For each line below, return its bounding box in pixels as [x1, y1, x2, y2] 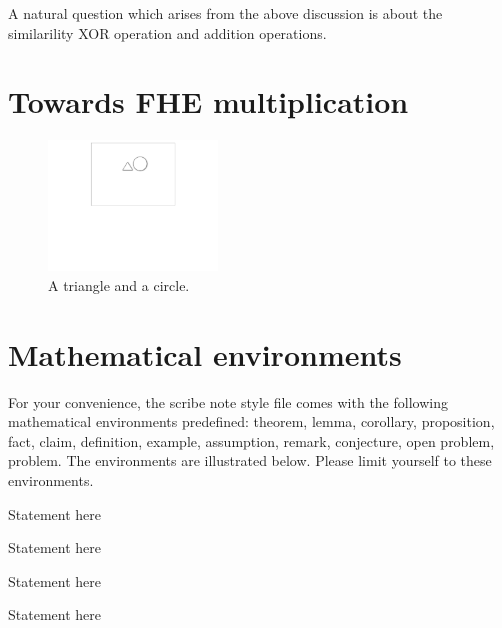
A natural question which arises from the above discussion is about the [8, 3, 443, 23]
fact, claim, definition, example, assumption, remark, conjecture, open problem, [8, 430, 495, 451]
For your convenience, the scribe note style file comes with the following [8, 391, 448, 412]
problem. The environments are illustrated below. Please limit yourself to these [8, 450, 492, 471]
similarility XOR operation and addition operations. [8, 22, 327, 43]
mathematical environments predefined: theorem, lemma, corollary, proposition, [8, 411, 495, 432]
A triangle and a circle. [48, 274, 190, 295]
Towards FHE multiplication [8, 81, 409, 122]
